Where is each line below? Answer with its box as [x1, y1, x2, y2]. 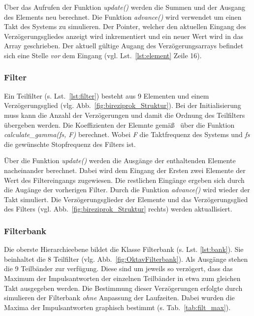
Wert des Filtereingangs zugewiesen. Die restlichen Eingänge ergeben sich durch [4, 175, 245, 185]
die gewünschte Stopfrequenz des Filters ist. [4, 139, 136, 149]
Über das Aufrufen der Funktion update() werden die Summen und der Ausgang [4, 2, 246, 12]
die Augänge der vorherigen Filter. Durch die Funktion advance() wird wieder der [4, 184, 250, 195]
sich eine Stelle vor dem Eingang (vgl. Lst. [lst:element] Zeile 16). [4, 50, 202, 60]
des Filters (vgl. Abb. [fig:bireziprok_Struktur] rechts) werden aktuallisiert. [4, 204, 232, 214]
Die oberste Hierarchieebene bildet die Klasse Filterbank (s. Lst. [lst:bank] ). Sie [4, 244, 244, 254]
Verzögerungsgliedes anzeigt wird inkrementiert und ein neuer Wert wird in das [4, 31, 243, 41]
